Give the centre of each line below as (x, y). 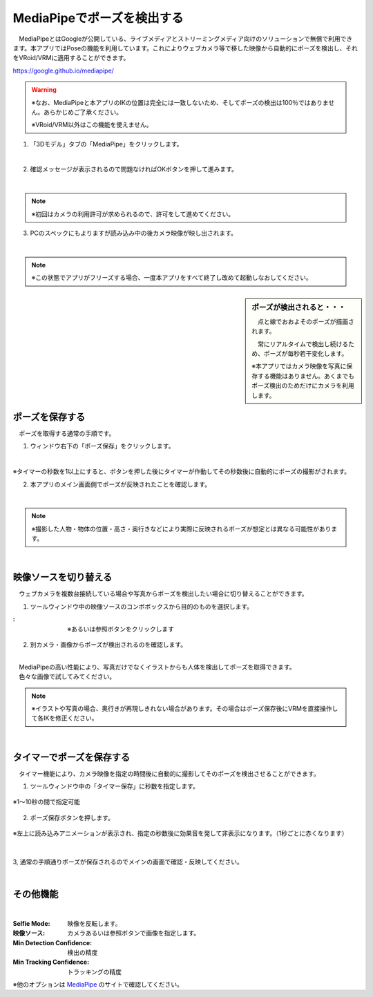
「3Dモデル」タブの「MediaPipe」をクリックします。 (106, 144)
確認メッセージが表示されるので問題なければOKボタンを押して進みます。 (134, 169)
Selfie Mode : (31, 923)
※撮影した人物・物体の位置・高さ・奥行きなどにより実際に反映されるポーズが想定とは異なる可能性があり (181, 529)
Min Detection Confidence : (52, 942)
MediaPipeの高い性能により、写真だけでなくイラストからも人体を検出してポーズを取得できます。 (157, 667)
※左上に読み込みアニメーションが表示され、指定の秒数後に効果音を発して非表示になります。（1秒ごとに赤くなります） (180, 833)
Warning (44, 90)
